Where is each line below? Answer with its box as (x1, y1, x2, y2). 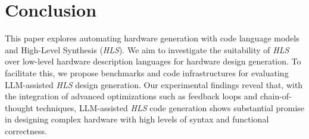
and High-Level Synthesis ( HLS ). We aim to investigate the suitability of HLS (5, 43, 289, 56)
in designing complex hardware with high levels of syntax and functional (5, 113, 269, 125)
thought (5, 101, 33, 114)
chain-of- (260, 90, 292, 102)
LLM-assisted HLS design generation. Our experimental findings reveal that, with (5, 78, 303, 90)
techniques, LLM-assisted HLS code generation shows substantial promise (36, 101, 305, 114)
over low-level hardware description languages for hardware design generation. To (5, 55, 301, 67)
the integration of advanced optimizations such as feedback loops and (5, 90, 258, 102)
